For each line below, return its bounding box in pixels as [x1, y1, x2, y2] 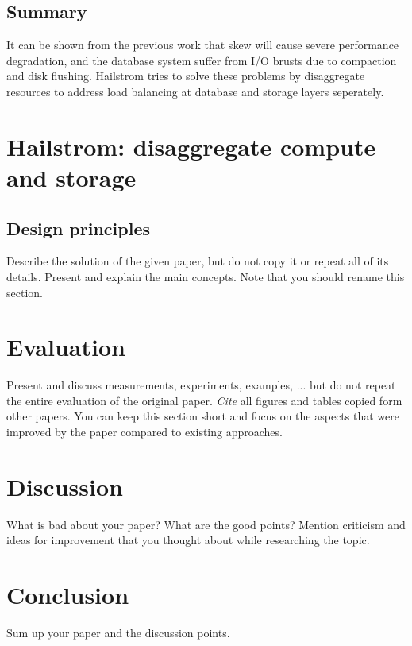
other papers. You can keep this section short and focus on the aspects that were [6, 408, 399, 424]
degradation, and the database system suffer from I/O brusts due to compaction [6, 52, 397, 68]
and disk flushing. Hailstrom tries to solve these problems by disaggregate [6, 68, 365, 84]
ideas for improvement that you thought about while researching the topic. [6, 532, 370, 548]
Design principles [6, 215, 150, 240]
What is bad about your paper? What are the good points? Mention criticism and [6, 516, 406, 532]
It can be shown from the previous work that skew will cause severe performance [6, 37, 399, 53]
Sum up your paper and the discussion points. [6, 625, 230, 641]
